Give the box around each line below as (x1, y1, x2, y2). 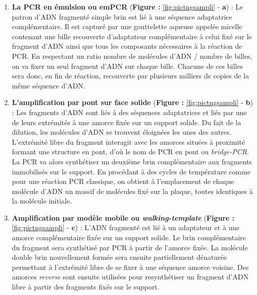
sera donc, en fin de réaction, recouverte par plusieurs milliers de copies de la (12, 70, 249, 81)
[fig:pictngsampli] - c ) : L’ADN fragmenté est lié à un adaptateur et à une (12, 222, 240, 233)
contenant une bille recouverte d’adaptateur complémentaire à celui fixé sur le (12, 31, 252, 41)
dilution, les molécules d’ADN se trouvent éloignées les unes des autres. (12, 127, 232, 137)
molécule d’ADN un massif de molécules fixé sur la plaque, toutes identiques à (12, 185, 253, 196)
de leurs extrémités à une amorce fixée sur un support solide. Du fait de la (12, 117, 241, 127)
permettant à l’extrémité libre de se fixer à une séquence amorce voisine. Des (12, 261, 249, 272)
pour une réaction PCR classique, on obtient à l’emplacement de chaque (12, 176, 234, 186)
